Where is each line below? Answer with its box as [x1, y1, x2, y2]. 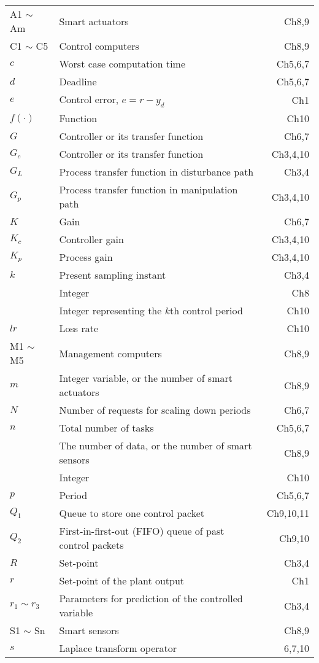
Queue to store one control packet [59, 506, 205, 521]
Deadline [59, 74, 97, 88]
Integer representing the [59, 303, 162, 318]
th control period [170, 303, 243, 318]
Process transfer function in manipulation [59, 182, 238, 197]
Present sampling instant [59, 268, 166, 282]
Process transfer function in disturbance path [59, 165, 254, 179]
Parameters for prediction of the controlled [59, 591, 243, 606]
